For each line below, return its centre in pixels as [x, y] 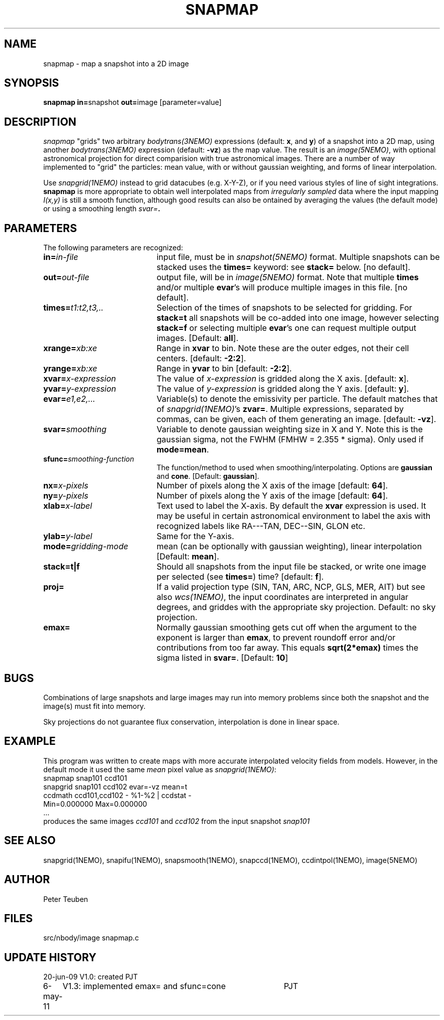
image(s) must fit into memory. [95, 706]
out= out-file [66, 277]
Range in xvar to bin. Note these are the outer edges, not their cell [283, 348]
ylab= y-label [68, 536]
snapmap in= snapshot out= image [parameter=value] [133, 102]
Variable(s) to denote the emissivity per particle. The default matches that [297, 399]
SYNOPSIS [32, 83]
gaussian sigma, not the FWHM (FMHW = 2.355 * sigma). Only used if [290, 440]
